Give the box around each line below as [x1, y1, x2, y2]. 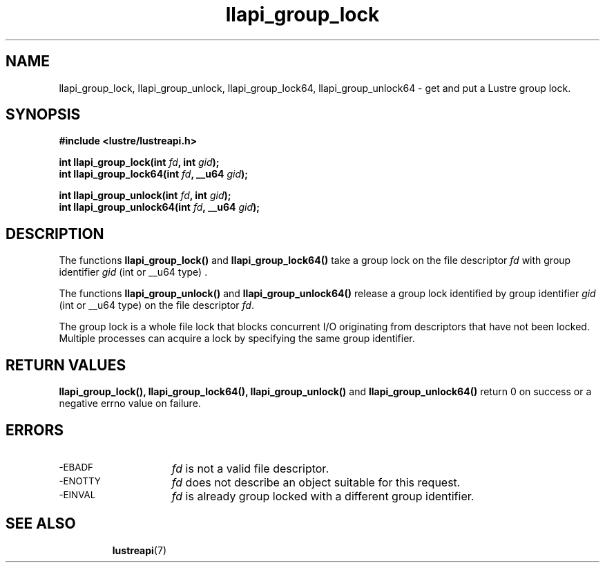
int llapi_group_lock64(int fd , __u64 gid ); [59, 168, 249, 180]
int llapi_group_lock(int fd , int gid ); [59, 156, 220, 169]
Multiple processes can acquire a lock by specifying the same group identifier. [59, 332, 415, 345]
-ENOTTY [59, 475, 101, 486]
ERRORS [6, 421, 64, 439]
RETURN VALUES [6, 356, 126, 374]
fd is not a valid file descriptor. [171, 461, 329, 475]
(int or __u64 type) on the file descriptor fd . [59, 299, 254, 312]
